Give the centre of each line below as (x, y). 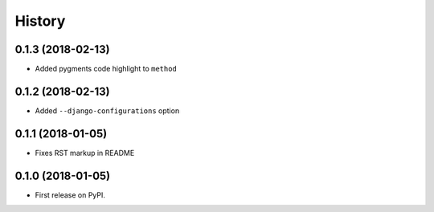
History (40, 21)
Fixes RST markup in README (85, 153)
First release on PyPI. (70, 195)
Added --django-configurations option (107, 110)
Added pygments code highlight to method (106, 69)
